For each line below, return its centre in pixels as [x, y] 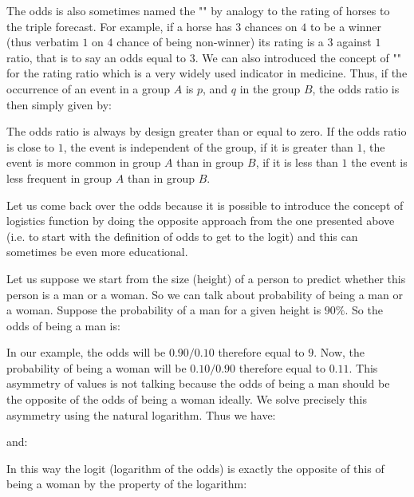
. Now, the [339, 352]
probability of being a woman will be [97, 367]
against [354, 42]
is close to [31, 146]
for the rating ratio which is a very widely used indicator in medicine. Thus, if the [207, 73]
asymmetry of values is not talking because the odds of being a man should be [198, 383]
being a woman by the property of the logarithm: [127, 484]
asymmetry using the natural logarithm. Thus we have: [141, 414]
